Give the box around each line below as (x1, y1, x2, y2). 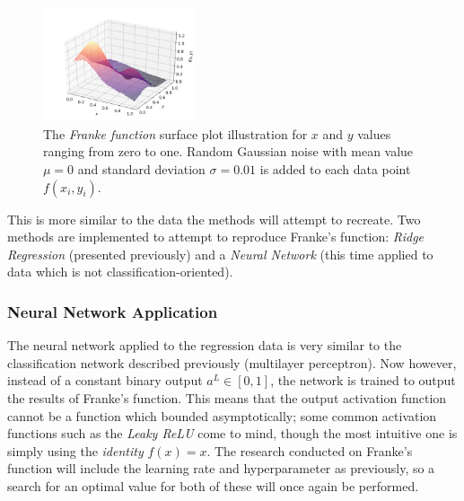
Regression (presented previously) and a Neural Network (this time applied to (7, 244, 433, 263)
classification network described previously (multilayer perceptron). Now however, (7, 353, 457, 372)
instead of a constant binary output (7, 371, 203, 390)
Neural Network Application (7, 300, 218, 322)
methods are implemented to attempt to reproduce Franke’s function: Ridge (7, 227, 425, 246)
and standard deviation (77, 159, 206, 178)
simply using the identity (7, 441, 144, 460)
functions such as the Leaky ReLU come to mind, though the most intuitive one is (7, 424, 458, 443)
